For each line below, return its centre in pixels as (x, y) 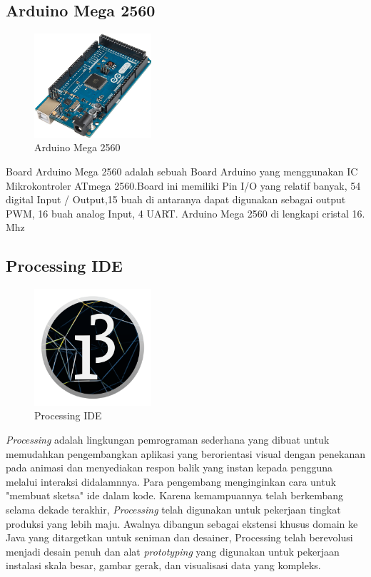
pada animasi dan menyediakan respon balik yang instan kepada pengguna (169, 468)
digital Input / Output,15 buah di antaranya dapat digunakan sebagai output (176, 199)
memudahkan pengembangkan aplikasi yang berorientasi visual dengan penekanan (185, 453)
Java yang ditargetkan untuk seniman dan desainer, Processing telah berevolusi (179, 537)
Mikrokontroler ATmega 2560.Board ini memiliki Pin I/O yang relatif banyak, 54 (183, 185)
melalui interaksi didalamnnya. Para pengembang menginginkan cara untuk (171, 481)
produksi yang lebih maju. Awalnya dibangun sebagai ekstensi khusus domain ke (182, 523)
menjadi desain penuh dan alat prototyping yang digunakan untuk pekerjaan (173, 551)
